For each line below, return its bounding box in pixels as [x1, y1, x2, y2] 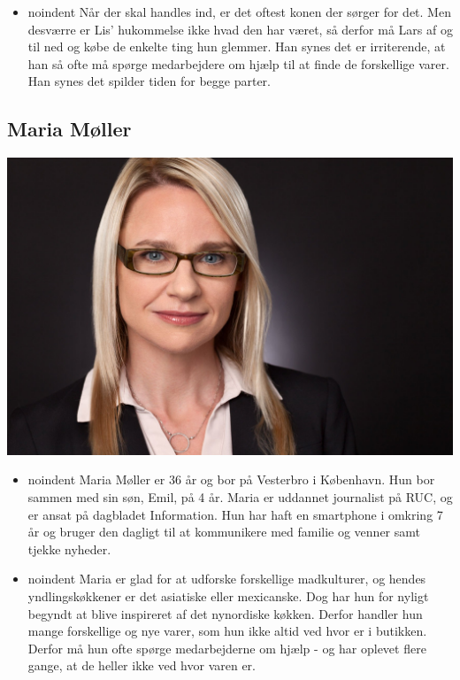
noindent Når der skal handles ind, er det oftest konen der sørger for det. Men [27, 3, 451, 20]
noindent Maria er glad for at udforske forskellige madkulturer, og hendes [27, 569, 426, 588]
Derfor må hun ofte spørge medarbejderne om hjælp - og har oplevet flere [27, 638, 426, 657]
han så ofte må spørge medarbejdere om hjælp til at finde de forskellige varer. [27, 54, 449, 73]
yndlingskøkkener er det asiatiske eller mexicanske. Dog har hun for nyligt [27, 587, 429, 605]
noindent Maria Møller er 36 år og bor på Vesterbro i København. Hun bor [27, 470, 435, 489]
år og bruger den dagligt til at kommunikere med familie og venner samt [27, 522, 420, 541]
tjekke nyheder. [27, 539, 111, 558]
